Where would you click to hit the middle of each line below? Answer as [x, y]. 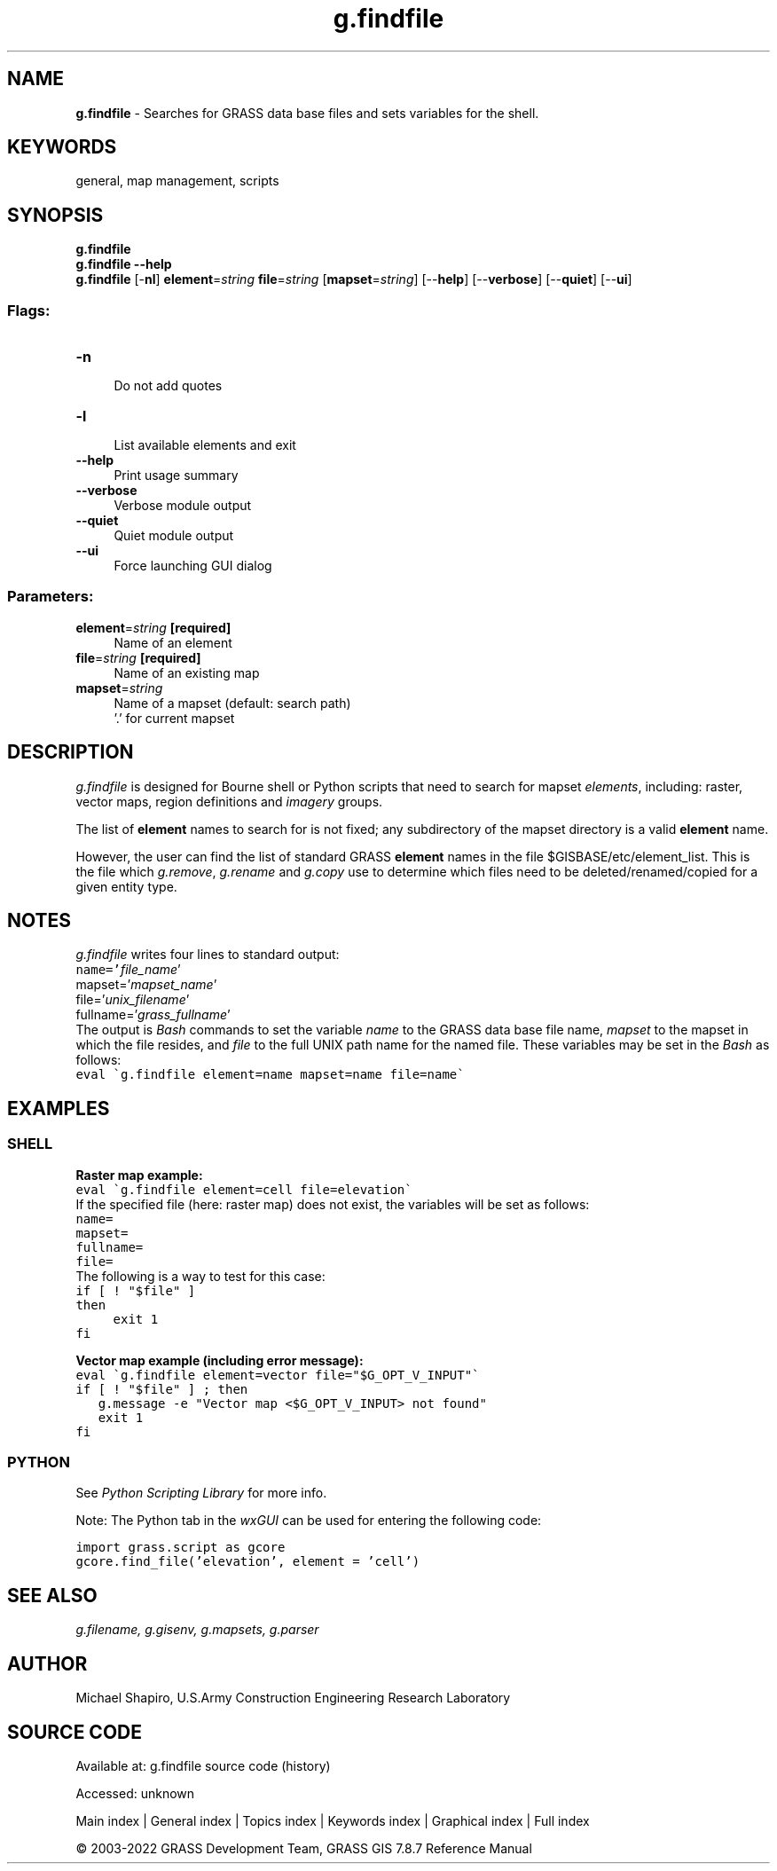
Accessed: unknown [135, 1793]
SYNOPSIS [55, 215]
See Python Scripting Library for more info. [201, 1493]
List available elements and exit [205, 445]
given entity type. [126, 886]
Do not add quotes [168, 386]
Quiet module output [174, 536]
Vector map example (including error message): [220, 1360]
